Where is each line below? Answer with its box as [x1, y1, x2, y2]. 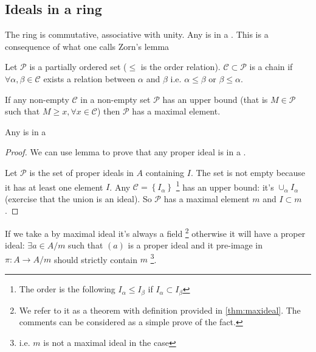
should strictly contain [53, 253, 138, 266]
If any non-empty [5, 93, 69, 105]
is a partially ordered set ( [29, 60, 127, 73]
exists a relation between [43, 72, 136, 85]
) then [97, 105, 120, 118]
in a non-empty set [80, 93, 151, 105]
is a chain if [249, 60, 293, 73]
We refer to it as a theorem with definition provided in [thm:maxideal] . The [19, 303, 301, 316]
